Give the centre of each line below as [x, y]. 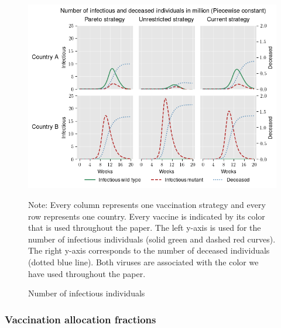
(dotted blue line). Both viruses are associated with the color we [143, 262]
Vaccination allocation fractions [80, 319]
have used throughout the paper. [87, 273]
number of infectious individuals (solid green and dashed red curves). [152, 239]
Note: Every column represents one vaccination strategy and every [147, 204]
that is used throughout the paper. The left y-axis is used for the [145, 228]
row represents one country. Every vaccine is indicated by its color [147, 216]
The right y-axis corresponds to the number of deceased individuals [149, 250]
